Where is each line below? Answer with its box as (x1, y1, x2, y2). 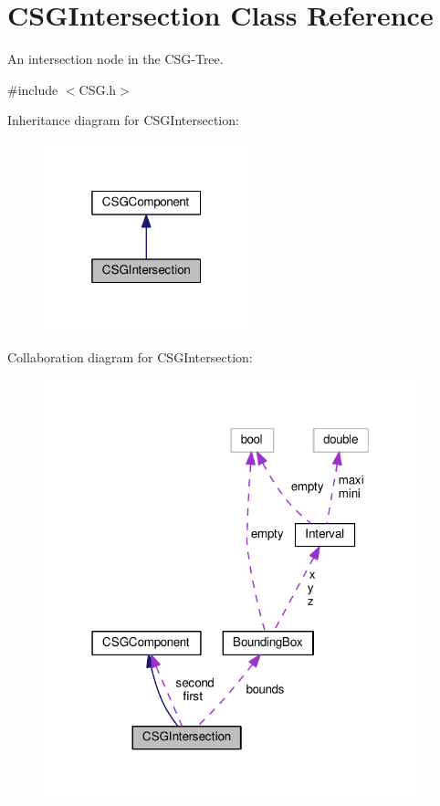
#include (7, 79, 58, 99)
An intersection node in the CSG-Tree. (7, 49, 224, 68)
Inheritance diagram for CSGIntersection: (7, 110, 239, 130)
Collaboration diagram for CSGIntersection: (7, 347, 253, 366)
